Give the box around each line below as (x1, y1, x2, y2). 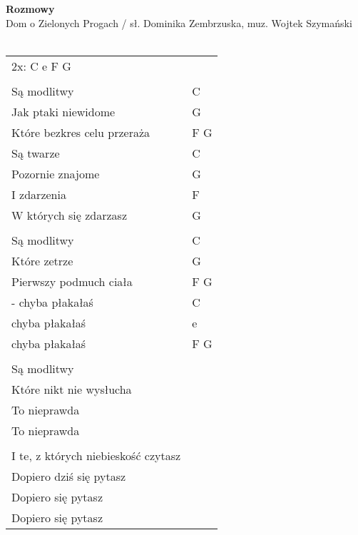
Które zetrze (11, 252, 73, 269)
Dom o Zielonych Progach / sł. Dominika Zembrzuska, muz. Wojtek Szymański (6, 15, 352, 30)
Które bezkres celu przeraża (11, 123, 150, 141)
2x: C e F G (11, 57, 71, 74)
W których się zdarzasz (11, 206, 128, 223)
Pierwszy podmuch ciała (11, 272, 133, 290)
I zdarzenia (11, 185, 66, 203)
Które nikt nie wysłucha (11, 380, 132, 397)
